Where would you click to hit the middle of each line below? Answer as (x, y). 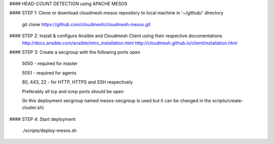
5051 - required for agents (49, 73)
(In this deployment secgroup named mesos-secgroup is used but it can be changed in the (117, 100)
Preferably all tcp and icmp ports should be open (73, 91)
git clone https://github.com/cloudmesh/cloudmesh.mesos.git (86, 24)
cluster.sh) (33, 108)
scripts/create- (228, 100)
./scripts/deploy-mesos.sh (49, 130)
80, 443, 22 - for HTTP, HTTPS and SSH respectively (77, 82)
